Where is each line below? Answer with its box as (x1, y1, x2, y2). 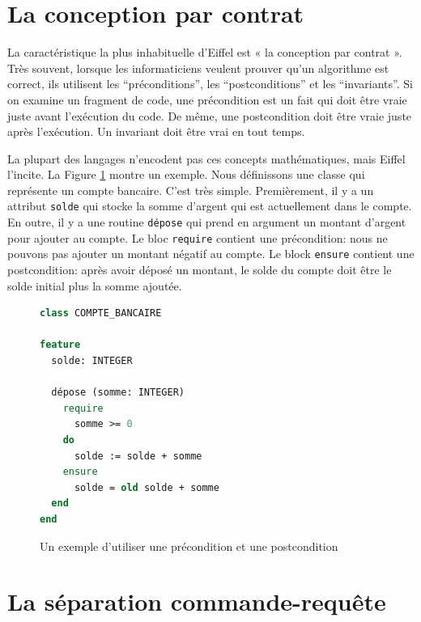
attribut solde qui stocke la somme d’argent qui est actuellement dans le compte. (7, 197, 412, 214)
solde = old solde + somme (74, 481, 219, 493)
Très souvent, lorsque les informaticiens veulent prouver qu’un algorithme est (7, 59, 389, 76)
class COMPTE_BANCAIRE (40, 307, 162, 319)
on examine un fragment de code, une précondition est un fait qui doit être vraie (7, 91, 407, 108)
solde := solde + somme (74, 450, 202, 462)
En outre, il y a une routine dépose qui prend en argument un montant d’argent (7, 214, 406, 231)
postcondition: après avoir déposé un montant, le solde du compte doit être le (7, 261, 392, 278)
